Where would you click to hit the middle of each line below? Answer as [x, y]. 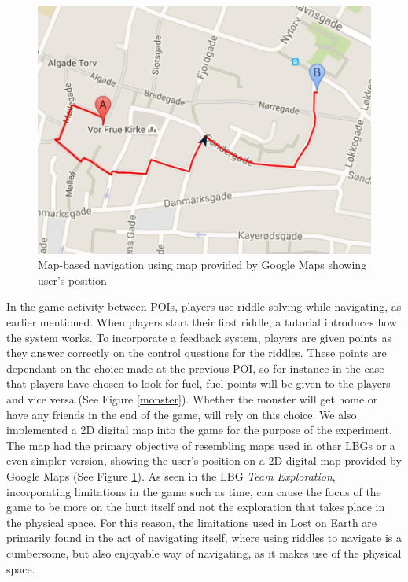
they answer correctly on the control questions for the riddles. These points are [197, 353]
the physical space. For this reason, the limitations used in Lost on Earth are [192, 522]
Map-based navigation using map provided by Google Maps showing [202, 265]
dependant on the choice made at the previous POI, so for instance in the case [195, 368]
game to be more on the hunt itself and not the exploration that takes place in [196, 507]
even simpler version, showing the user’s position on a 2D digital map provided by [204, 460]
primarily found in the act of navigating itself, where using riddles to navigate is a [204, 538]
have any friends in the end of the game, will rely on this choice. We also [182, 414]
